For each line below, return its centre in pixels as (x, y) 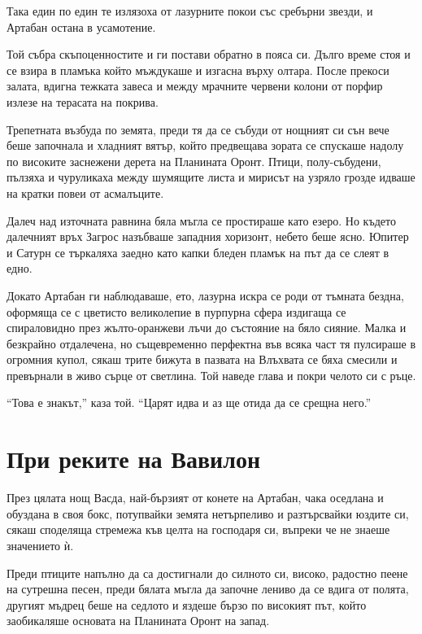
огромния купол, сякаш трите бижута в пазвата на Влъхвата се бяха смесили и (202, 359)
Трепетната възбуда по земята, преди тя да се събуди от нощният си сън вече (198, 129)
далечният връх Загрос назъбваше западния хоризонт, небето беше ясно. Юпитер (208, 236)
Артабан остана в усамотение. (81, 26)
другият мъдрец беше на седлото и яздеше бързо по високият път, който (187, 604)
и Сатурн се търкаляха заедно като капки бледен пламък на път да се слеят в (198, 252)
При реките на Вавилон (134, 459)
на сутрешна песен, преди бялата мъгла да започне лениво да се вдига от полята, (208, 589)
